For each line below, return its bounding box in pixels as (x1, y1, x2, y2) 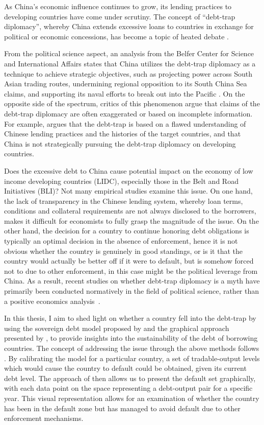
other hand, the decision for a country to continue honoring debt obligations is (4, 225, 249, 236)
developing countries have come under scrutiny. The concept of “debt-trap (4, 11, 235, 21)
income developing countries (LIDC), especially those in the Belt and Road (4, 175, 239, 186)
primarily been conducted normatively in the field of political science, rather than (4, 286, 259, 296)
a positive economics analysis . (4, 295, 100, 306)
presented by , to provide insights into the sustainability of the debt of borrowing (4, 333, 258, 343)
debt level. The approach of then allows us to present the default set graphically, (4, 372, 256, 383)
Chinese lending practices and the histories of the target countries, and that (4, 128, 241, 139)
